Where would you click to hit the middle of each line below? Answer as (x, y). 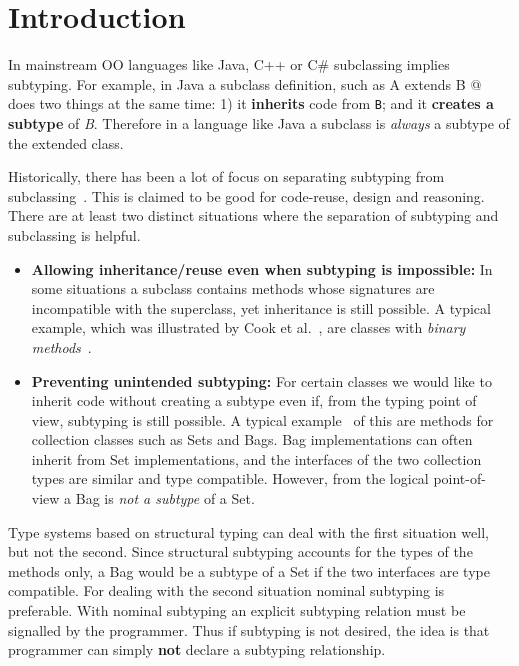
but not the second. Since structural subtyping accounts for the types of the (240, 551)
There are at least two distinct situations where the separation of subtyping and (253, 215)
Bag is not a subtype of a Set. (165, 498)
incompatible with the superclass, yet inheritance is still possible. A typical (261, 307)
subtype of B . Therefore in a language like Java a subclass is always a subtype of (259, 122)
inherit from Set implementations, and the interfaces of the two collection (256, 458)
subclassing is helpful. (74, 234)
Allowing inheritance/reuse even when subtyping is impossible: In (262, 268)
